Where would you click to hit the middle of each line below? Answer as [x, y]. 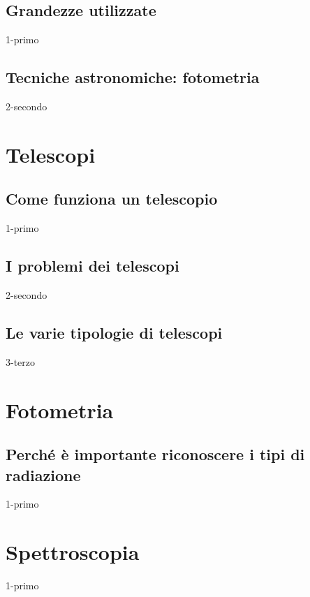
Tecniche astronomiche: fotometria [133, 77]
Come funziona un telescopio [112, 199]
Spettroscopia [73, 552]
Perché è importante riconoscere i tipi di [155, 454]
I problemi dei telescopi [93, 266]
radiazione [43, 474]
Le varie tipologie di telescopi [114, 332]
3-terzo [21, 361]
